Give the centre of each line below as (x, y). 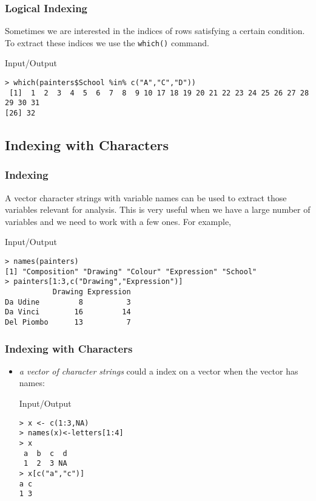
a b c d (45, 453)
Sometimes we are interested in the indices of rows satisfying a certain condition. (155, 31)
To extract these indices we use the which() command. (107, 42)
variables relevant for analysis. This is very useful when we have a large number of (158, 209)
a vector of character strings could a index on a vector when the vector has (159, 371)
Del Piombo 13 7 (68, 322)
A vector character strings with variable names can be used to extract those (146, 197)
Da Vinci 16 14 (68, 312)
